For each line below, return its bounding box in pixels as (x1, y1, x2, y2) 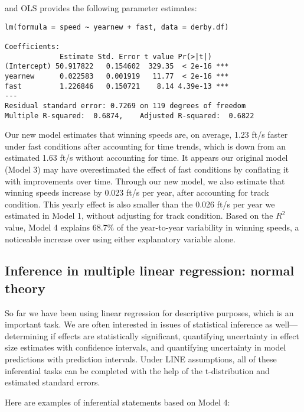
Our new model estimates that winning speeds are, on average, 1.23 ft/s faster (5, 128, 288, 141)
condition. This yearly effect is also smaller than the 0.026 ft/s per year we (5, 197, 275, 210)
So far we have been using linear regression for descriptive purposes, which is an (5, 306, 294, 319)
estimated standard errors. (5, 376, 100, 388)
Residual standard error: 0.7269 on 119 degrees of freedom (5, 101, 246, 110)
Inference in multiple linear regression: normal (5, 261, 295, 280)
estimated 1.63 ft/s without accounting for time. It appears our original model (5, 151, 288, 164)
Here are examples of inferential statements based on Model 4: (5, 395, 230, 408)
